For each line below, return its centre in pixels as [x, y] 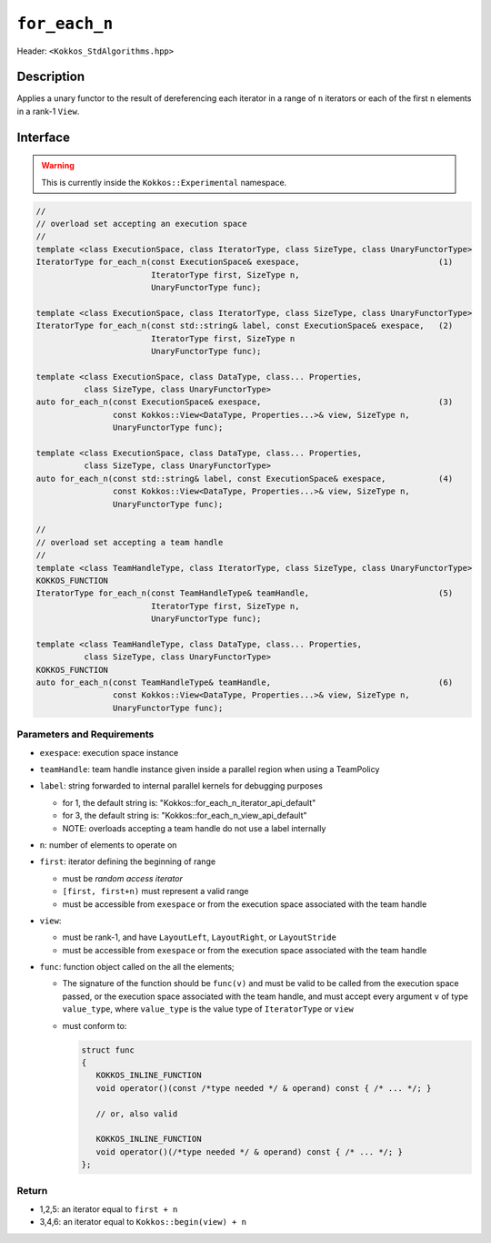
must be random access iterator [123, 878]
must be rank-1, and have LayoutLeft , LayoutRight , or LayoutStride [199, 937]
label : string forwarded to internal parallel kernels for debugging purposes [181, 786]
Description [51, 77]
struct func [108, 1050]
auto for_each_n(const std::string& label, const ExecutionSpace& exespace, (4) [245, 479]
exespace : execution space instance [109, 752]
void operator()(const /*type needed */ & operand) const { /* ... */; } [264, 1088]
